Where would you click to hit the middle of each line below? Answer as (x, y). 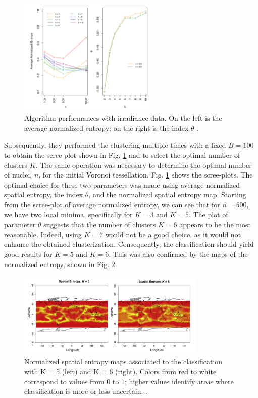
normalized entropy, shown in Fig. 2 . (61, 264)
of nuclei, (18, 175)
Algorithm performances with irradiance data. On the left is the (123, 118)
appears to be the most (215, 224)
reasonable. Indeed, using (43, 234)
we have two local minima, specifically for (68, 214)
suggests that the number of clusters (100, 224)
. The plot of (209, 214)
